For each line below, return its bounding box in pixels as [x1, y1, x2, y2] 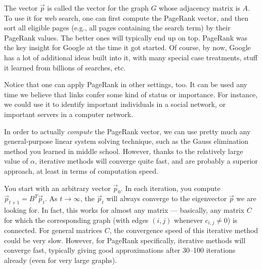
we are [236, 193, 256, 204]
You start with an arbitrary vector [4, 182, 111, 193]
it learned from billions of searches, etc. [4, 62, 126, 72]
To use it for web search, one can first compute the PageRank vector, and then [4, 12, 248, 23]
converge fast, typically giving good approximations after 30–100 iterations [4, 245, 236, 255]
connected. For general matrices [4, 225, 103, 236]
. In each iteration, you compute [120, 182, 221, 193]
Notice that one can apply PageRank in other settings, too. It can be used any [4, 79, 247, 90]
